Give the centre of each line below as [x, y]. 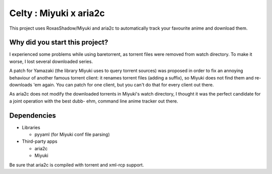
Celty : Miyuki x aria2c [57, 13]
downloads [21, 85]
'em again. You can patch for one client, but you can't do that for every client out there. [124, 85]
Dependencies [33, 115]
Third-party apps [40, 141]
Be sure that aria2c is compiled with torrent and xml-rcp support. [77, 165]
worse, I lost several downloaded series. [51, 61]
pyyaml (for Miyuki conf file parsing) [72, 135]
